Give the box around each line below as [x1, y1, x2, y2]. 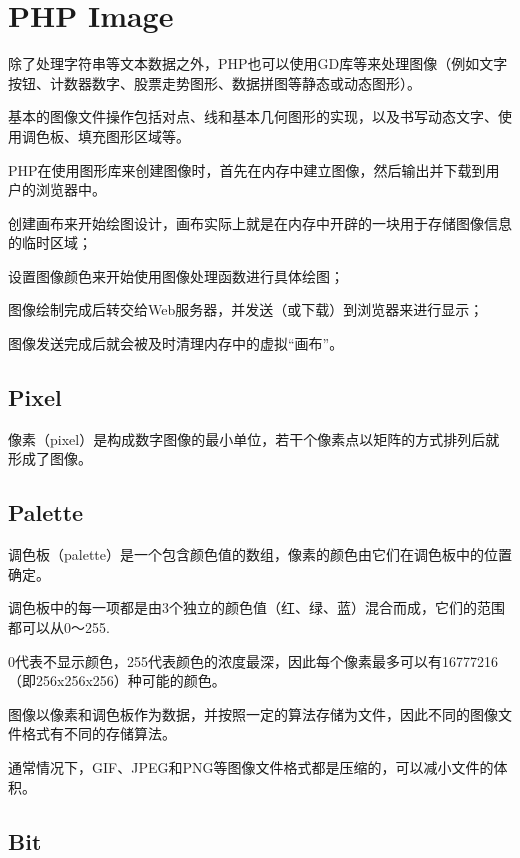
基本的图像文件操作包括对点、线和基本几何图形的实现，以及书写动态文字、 [8, 106, 498, 127]
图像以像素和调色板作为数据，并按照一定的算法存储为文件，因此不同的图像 [8, 703, 498, 724]
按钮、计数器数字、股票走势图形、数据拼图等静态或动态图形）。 [8, 72, 421, 93]
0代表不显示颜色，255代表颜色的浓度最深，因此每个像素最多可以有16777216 [8, 650, 498, 671]
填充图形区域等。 [77, 125, 190, 146]
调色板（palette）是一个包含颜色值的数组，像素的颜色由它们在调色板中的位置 [8, 544, 512, 565]
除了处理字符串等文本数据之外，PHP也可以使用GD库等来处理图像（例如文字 [8, 53, 508, 74]
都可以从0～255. [8, 617, 110, 638]
